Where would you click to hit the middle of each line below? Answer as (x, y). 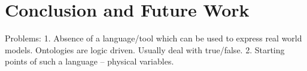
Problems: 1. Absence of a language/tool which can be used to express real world (153, 38)
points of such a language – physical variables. (89, 61)
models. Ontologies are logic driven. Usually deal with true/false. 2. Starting (145, 49)
